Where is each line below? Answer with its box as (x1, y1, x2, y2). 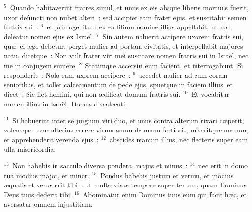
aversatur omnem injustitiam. (4, 199, 93, 209)
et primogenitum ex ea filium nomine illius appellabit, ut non (47, 22, 231, 32)
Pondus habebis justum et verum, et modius (100, 170, 234, 180)
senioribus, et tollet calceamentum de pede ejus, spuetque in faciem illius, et (4, 79, 233, 89)
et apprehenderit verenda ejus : (4, 134, 99, 144)
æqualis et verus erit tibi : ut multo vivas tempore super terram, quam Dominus (4, 180, 247, 190)
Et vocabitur (191, 89, 230, 99)
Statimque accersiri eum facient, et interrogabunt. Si (85, 60, 243, 70)
